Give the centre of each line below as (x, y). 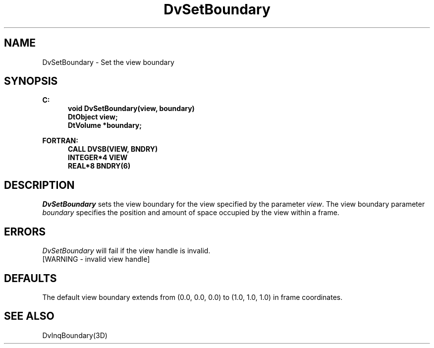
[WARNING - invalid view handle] (96, 259)
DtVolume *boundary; (105, 125)
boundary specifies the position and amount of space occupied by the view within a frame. (191, 213)
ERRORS (25, 232)
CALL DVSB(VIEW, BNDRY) (113, 149)
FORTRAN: (60, 141)
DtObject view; (93, 117)
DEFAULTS (30, 278)
